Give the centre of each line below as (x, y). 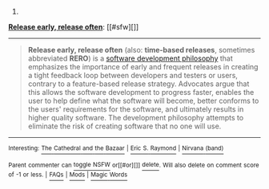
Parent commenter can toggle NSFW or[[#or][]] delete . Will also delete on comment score (134, 165)
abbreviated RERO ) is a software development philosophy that (130, 58)
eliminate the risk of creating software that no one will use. (124, 126)
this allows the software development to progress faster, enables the (141, 92)
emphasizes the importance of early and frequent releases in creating (143, 67)
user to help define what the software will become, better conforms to (143, 100)
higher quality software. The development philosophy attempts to (136, 118)
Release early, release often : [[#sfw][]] (74, 27)
